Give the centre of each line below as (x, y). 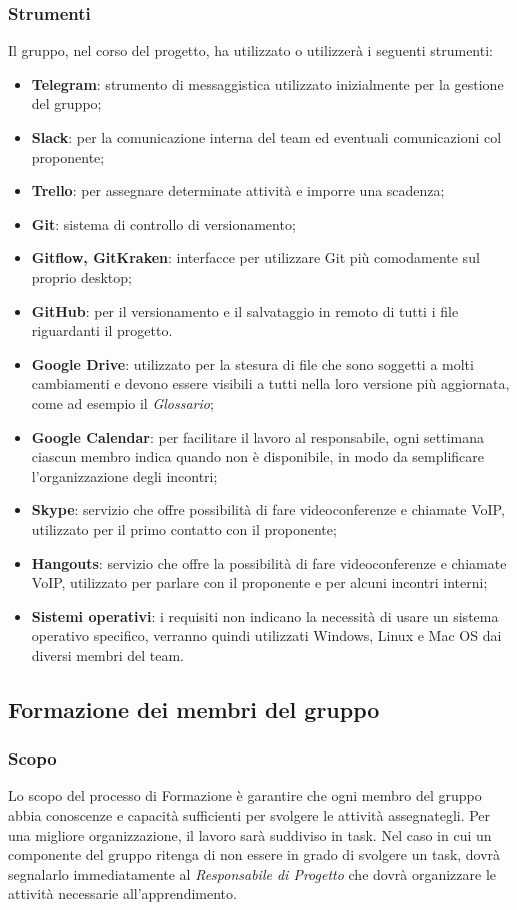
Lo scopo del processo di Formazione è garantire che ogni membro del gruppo (245, 795)
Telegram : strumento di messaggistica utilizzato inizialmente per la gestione (267, 83)
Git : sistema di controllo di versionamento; (163, 223)
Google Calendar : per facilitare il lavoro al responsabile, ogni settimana (257, 436)
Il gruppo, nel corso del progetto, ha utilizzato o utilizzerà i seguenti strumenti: (250, 50)
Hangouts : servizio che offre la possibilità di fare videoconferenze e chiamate (269, 562)
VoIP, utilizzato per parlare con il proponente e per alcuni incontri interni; (259, 582)
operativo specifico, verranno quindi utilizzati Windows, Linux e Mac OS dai (266, 635)
